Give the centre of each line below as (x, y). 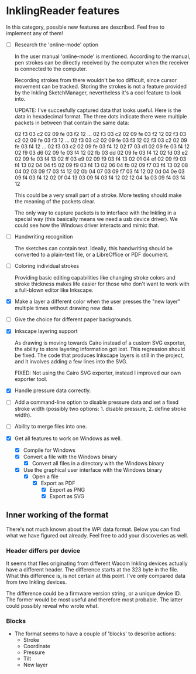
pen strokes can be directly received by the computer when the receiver (102, 62)
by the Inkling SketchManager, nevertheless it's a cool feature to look (98, 93)
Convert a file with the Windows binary (70, 457)
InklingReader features (63, 11)
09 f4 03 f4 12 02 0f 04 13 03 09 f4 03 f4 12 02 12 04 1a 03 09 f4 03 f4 (100, 178)
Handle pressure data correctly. (53, 390)
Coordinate (37, 646)
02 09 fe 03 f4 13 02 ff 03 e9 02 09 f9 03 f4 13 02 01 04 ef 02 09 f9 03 (100, 159)
